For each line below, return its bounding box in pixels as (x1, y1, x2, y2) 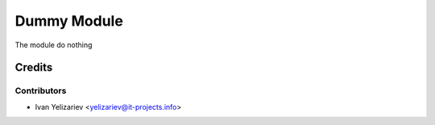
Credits (14, 61, 53, 75)
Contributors (14, 85, 67, 96)
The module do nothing (14, 40, 93, 50)
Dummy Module (14, 12, 124, 30)
